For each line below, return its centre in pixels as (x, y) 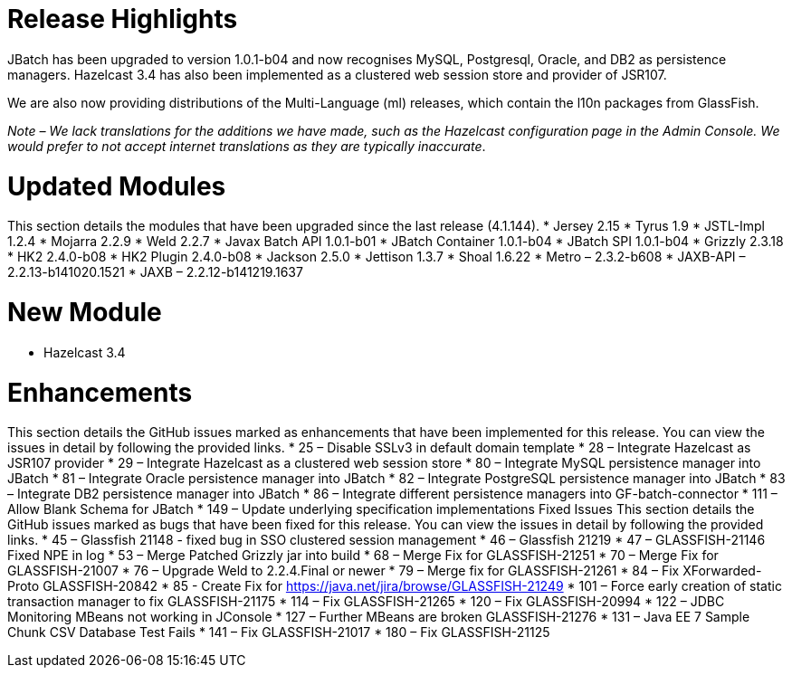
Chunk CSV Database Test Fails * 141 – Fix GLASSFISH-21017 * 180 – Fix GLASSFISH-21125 (279, 632)
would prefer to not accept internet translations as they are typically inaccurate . (247, 146)
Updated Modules (117, 186)
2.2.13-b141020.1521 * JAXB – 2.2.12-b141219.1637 (155, 272)
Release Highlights (123, 19)
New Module (85, 312)
